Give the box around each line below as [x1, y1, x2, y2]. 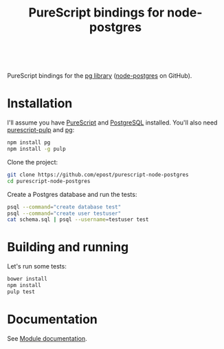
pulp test [7, 288, 36, 295]
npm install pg [7, 139, 51, 146]
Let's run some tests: [7, 262, 67, 271]
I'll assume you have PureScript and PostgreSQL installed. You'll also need [7, 118, 218, 127]
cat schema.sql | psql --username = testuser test [7, 216, 149, 223]
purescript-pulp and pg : [7, 126, 75, 134]
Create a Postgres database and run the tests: [7, 190, 137, 198]
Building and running [7, 240, 129, 255]
